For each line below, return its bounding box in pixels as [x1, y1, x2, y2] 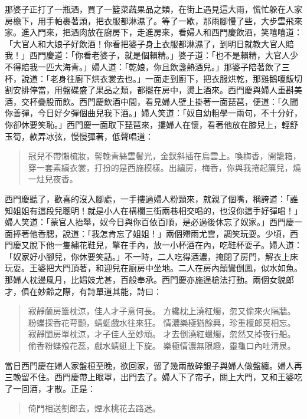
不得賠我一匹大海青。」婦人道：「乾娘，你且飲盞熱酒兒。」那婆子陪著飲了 [5, 60, 282, 72]
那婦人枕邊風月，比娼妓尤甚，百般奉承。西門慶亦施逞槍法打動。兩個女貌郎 [5, 273, 294, 286]
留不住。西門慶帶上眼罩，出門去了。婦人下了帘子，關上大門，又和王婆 [21, 371, 294, 383]
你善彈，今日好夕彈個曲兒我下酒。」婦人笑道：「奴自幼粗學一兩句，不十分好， [5, 107, 302, 119]
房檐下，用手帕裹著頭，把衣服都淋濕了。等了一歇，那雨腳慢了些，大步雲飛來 [5, 14, 302, 27]
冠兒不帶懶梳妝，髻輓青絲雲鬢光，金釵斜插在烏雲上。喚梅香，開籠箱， [28, 150, 301, 162]
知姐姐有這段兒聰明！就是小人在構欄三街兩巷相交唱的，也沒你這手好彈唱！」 [5, 204, 302, 216]
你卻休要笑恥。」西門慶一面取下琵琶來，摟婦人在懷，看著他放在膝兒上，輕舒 [5, 118, 298, 130]
